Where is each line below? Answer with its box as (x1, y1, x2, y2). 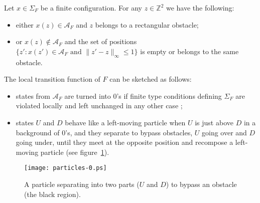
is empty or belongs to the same (140, 46, 239, 56)
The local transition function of (4, 74, 100, 84)
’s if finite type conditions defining (116, 90, 222, 101)
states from (16, 90, 51, 101)
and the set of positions (64, 36, 137, 47)
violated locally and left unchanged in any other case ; (16, 100, 183, 111)
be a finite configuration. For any (40, 3, 143, 13)
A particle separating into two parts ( (24, 178, 140, 189)
